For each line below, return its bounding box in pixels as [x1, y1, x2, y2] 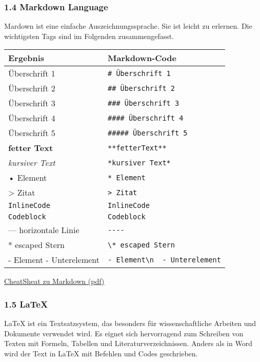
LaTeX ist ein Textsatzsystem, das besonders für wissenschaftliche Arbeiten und [4, 318, 256, 329]
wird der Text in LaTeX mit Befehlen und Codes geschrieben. [4, 348, 198, 358]
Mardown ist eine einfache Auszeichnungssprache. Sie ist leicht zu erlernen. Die [4, 21, 252, 31]
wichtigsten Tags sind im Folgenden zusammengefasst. [4, 30, 174, 41]
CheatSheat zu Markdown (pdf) [4, 276, 105, 287]
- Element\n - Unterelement [108, 255, 221, 264]
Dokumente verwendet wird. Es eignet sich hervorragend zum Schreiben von [4, 328, 244, 338]
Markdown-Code [108, 52, 176, 64]
